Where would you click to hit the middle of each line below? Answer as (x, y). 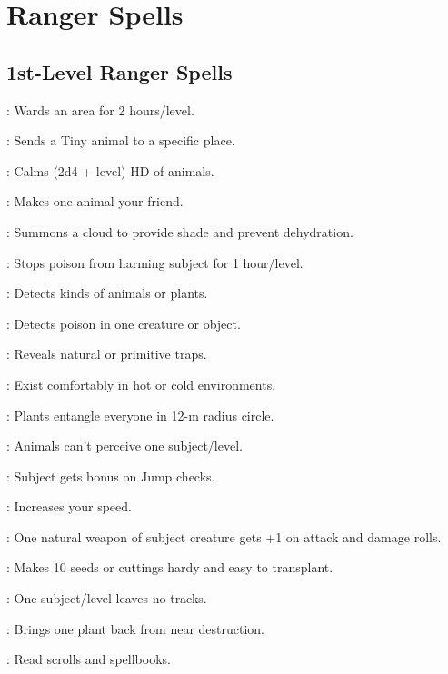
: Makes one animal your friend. (95, 201)
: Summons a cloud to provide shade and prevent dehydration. (180, 231)
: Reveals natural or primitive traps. (107, 354)
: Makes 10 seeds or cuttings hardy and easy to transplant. (170, 567)
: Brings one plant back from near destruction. (136, 628)
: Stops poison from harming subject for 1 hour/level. (155, 262)
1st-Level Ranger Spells (119, 71)
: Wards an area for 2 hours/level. (100, 109)
